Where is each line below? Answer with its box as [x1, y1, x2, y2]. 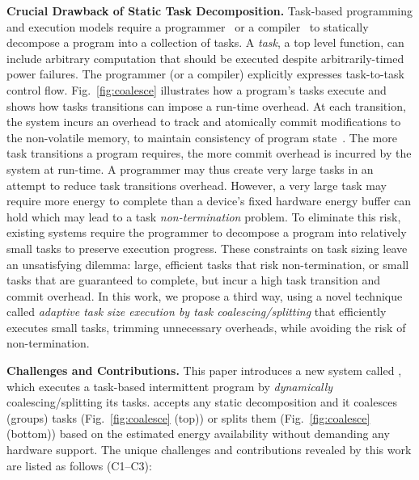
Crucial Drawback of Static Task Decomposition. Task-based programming [6, 2, 413, 19]
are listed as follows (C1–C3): [6, 457, 152, 474]
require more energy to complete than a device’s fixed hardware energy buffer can [6, 192, 412, 209]
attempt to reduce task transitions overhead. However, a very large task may [6, 176, 387, 193]
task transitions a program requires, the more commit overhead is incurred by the [6, 145, 412, 162]
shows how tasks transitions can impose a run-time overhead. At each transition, [6, 97, 406, 114]
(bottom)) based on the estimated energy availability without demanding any [6, 425, 390, 442]
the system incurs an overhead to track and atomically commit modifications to [6, 113, 401, 130]
